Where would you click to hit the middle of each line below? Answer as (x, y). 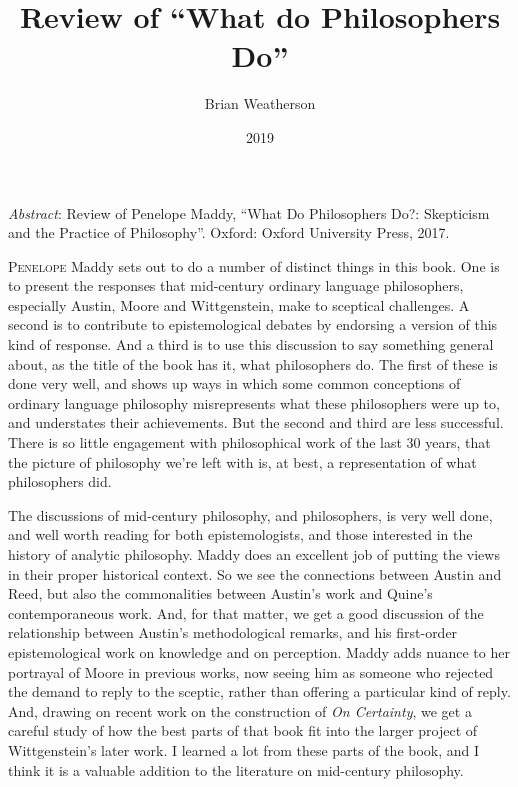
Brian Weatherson (260, 103)
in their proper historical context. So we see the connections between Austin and (255, 573)
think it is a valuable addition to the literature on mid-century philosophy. (236, 769)
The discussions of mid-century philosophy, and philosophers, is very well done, (250, 514)
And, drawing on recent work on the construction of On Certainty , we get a (240, 710)
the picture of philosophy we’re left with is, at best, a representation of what (242, 461)
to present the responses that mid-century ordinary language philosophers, (236, 285)
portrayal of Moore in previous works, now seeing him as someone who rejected (251, 671)
